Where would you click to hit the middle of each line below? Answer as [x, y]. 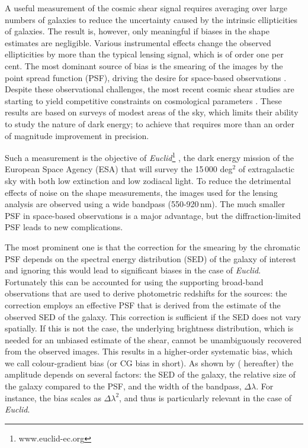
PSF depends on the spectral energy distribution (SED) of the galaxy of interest [151, 258]
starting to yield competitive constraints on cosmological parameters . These [143, 100]
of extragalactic [266, 169]
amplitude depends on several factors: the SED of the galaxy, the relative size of [150, 374]
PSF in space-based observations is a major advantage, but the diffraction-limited [153, 215]
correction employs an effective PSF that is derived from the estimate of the [143, 304]
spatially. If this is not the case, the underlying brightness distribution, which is [149, 328]
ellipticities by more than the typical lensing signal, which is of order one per [144, 54]
